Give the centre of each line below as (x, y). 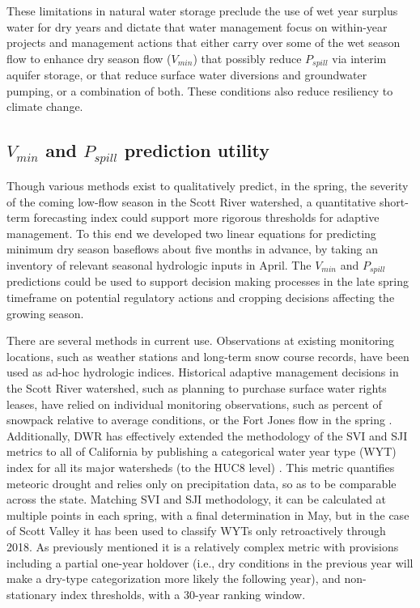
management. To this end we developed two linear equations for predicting (191, 233)
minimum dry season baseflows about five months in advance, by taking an (192, 249)
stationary (32, 594)
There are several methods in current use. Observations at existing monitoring (201, 340)
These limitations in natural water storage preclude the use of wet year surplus (202, 11)
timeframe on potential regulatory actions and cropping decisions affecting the (201, 298)
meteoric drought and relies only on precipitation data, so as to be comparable (202, 483)
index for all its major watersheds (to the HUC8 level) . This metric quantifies (201, 467)
